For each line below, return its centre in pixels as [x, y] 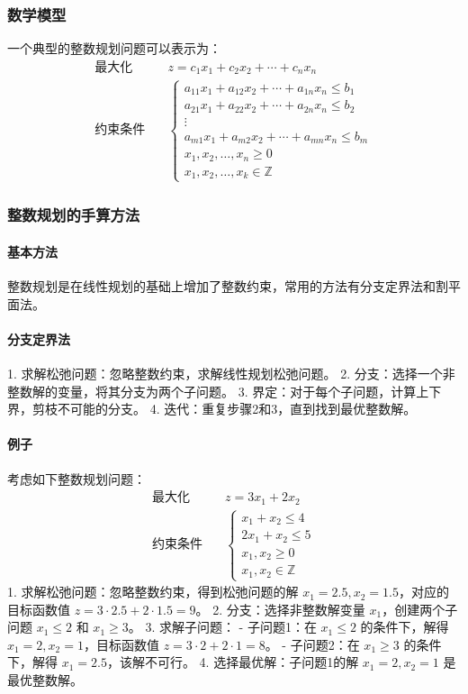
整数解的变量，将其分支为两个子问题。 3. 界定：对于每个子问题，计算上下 [225, 391]
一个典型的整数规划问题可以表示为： [114, 48]
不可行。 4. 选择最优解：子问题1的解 [252, 662]
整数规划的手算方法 [74, 215]
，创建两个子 [420, 609]
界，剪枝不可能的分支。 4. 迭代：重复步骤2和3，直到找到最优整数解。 [212, 409]
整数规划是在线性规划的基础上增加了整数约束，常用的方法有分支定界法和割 [228, 285]
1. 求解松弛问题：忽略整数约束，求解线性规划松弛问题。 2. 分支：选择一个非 [231, 373]
